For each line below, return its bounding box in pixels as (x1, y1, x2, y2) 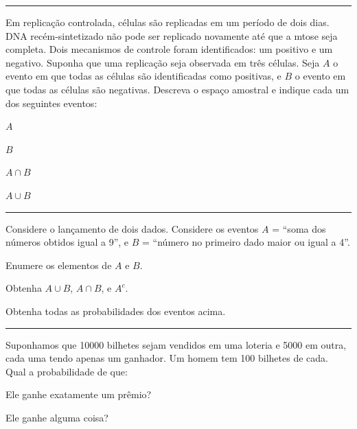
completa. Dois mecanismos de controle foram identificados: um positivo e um (5, 42, 333, 56)
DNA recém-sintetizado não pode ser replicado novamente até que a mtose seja (5, 28, 338, 43)
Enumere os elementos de (5, 257, 112, 272)
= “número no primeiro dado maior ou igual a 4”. (142, 235, 350, 249)
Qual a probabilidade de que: (5, 364, 128, 378)
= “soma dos (272, 221, 326, 235)
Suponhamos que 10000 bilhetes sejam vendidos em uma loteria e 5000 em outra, (5, 337, 347, 351)
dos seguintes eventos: (5, 95, 97, 110)
